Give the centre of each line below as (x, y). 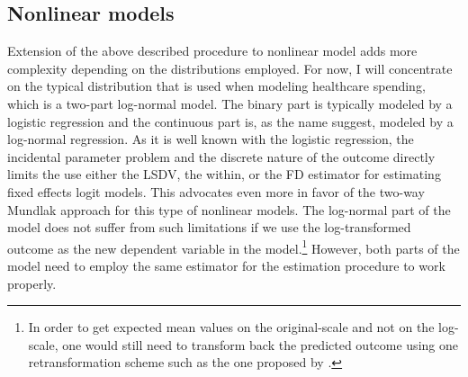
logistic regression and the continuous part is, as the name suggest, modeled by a (230, 121)
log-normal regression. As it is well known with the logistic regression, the (211, 139)
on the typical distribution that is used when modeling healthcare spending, (216, 86)
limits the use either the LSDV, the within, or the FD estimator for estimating (224, 174)
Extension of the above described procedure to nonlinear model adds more (212, 51)
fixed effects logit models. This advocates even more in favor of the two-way (216, 191)
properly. (32, 283)
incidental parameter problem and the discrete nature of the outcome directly (221, 156)
